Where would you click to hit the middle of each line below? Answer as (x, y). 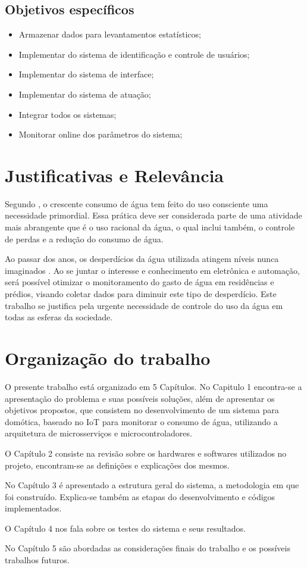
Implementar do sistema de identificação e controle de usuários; (134, 54)
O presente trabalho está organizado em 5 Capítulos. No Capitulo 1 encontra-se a (153, 386)
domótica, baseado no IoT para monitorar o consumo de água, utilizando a (141, 421)
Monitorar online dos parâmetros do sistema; (101, 134)
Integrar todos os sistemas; (68, 114)
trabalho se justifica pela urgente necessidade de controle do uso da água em (144, 305)
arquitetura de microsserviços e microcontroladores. (98, 433)
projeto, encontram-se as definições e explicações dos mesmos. (117, 465)
